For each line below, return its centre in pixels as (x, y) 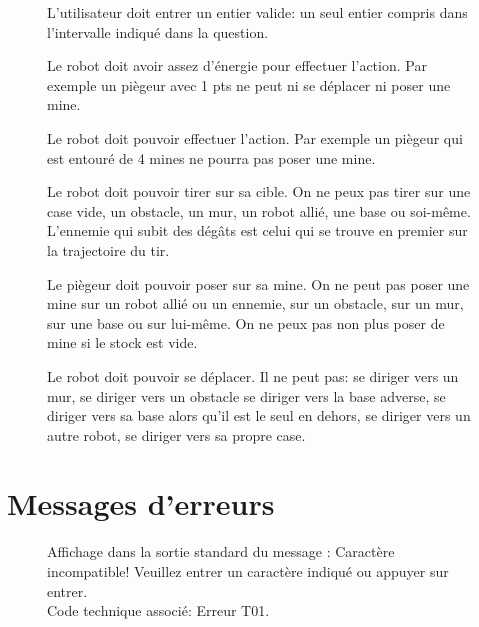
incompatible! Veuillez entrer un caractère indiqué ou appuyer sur (248, 571)
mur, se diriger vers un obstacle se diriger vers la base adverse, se (246, 395)
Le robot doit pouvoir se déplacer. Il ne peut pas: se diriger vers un (253, 375)
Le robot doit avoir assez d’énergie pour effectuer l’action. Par (237, 65)
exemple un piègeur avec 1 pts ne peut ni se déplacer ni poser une (249, 84)
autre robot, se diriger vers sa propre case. (176, 434)
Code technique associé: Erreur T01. (158, 610)
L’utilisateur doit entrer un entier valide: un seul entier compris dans (257, 12)
